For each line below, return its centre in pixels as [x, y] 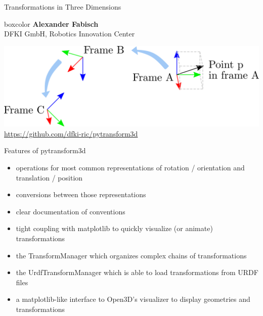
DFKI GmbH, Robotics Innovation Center [70, 34]
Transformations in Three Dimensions [63, 7]
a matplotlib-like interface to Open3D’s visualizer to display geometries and [133, 299]
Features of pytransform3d [45, 150]
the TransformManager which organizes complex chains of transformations [131, 255]
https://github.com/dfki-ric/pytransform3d [71, 133]
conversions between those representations [81, 194]
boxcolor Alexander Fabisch [51, 24]
